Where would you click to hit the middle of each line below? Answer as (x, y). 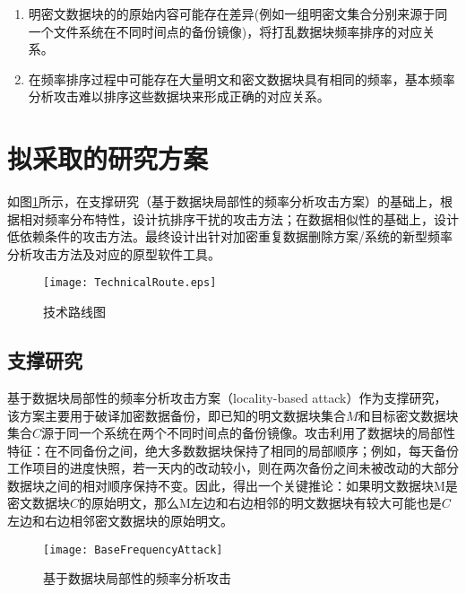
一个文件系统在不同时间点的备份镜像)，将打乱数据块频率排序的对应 (225, 31)
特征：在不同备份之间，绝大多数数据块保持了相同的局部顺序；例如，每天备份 (233, 450)
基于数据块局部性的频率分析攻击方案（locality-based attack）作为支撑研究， (227, 397)
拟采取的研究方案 (108, 158)
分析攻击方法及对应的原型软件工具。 (114, 253)
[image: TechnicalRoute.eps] (130, 283)
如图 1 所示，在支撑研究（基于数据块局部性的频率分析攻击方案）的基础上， (224, 201)
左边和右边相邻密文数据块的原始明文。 (120, 521)
